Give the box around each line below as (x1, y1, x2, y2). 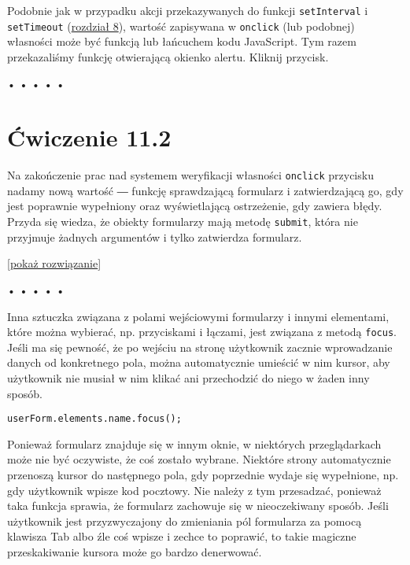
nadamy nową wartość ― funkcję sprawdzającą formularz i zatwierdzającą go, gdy (7, 182, 404, 198)
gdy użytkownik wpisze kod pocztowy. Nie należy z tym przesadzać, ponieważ (7, 482, 382, 498)
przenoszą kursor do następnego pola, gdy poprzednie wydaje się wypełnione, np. (7, 466, 399, 482)
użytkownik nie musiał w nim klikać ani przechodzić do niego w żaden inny (7, 369, 370, 386)
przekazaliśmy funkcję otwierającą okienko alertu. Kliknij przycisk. (7, 48, 329, 65)
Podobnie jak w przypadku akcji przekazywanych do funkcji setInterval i (7, 2, 368, 18)
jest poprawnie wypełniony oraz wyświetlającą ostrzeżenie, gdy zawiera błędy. (7, 198, 382, 214)
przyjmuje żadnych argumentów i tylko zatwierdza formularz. (7, 228, 302, 245)
